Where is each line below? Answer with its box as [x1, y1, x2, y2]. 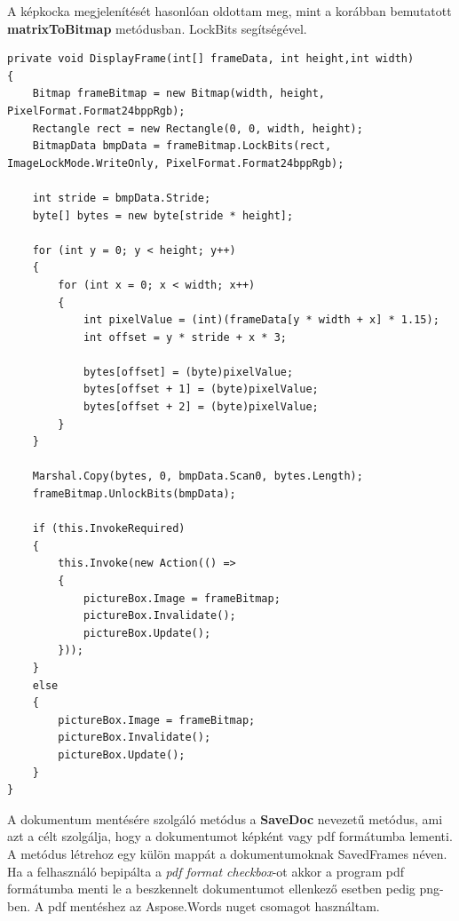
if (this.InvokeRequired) [32, 522, 186, 536]
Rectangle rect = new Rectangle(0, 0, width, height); [32, 122, 363, 135]
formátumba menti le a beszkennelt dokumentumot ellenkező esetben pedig [7, 879, 415, 898]
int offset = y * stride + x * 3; [83, 330, 287, 344]
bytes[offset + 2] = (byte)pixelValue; [83, 401, 319, 414]
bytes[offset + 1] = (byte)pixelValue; [83, 383, 319, 396]
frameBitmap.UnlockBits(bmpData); [32, 488, 236, 501]
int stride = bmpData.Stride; [32, 191, 211, 204]
